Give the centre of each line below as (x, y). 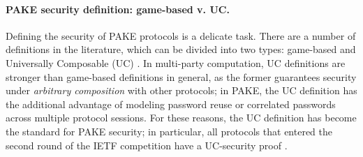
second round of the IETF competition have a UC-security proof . (147, 145)
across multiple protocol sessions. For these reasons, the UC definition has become (181, 118)
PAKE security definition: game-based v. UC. (118, 9)
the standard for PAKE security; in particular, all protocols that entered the (169, 131)
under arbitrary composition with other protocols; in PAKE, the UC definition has (181, 90)
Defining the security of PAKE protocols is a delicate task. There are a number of (181, 35)
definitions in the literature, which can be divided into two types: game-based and (181, 49)
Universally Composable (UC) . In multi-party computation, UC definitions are (176, 62)
